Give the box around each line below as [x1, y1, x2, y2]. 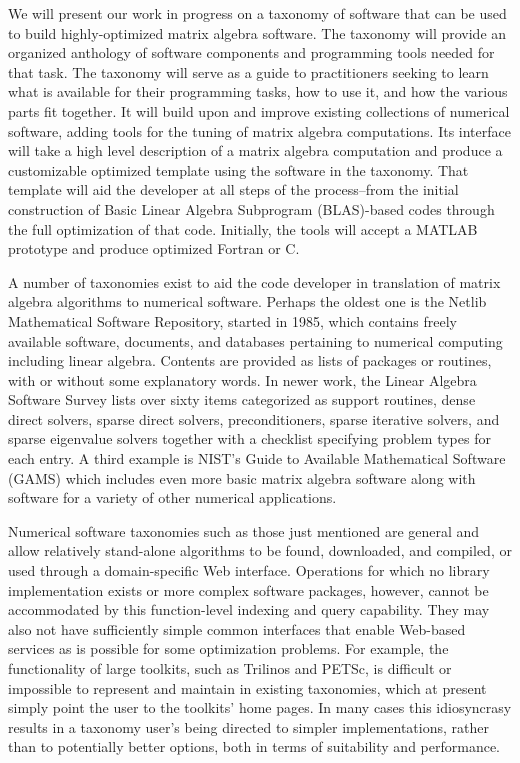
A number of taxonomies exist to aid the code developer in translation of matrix [8, 271, 501, 292]
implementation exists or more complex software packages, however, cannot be [8, 579, 489, 600]
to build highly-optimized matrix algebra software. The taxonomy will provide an [8, 22, 507, 43]
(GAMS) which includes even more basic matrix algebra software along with [8, 467, 476, 488]
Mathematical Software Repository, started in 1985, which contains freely [8, 310, 457, 331]
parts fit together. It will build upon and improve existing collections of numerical [8, 100, 510, 121]
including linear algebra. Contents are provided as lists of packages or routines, [8, 350, 492, 371]
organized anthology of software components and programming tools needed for [8, 42, 495, 63]
